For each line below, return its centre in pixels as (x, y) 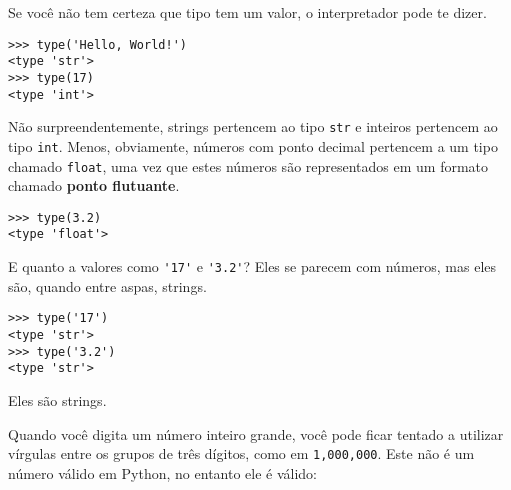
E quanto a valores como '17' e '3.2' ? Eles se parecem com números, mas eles (252, 266)
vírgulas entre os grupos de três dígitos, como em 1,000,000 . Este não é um (241, 453)
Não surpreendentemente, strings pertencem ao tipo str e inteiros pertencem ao (253, 126)
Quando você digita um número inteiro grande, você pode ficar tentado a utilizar (256, 433)
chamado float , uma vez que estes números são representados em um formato (248, 165)
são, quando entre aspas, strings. (107, 285)
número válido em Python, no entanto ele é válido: (163, 472)
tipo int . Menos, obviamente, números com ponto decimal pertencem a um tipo (253, 145)
